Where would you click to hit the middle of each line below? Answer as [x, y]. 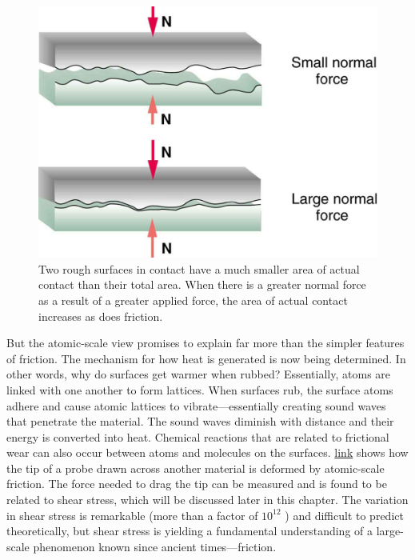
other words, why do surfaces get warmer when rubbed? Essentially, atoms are [199, 374]
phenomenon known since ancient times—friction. [155, 546]
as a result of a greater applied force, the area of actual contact [193, 300]
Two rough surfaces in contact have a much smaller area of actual [199, 268]
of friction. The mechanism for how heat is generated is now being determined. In [206, 358]
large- [390, 531]
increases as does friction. [101, 316]
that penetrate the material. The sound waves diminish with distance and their [200, 421]
